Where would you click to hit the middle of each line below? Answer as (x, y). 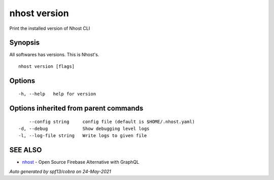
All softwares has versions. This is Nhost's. (54, 55)
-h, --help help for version (57, 94)
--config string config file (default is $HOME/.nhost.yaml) (112, 122)
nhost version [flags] (47, 66)
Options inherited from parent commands (76, 108)
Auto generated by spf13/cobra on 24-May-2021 (60, 171)
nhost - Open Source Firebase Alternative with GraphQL (81, 162)
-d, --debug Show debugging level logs (84, 129)
